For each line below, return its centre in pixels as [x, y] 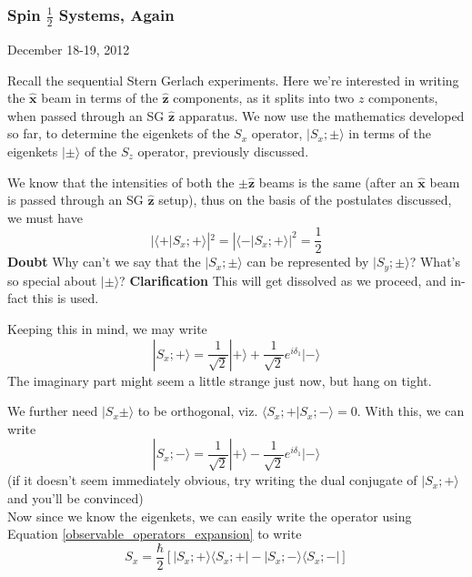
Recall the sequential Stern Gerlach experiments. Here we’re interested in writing [233, 80]
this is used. [65, 298]
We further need [53, 411]
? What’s [435, 262]
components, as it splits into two [264, 98]
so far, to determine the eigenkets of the [119, 133]
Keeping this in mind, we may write [107, 328]
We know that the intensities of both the [121, 182]
